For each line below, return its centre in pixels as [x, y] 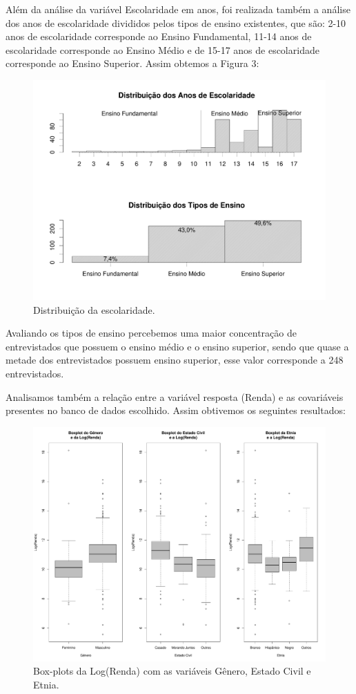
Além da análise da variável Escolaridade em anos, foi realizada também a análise [178, 9]
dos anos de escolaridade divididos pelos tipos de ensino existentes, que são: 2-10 [176, 22]
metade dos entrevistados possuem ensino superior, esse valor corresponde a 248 [175, 360]
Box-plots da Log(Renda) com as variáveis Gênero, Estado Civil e [172, 671]
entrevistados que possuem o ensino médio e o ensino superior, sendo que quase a [177, 346]
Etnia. [46, 685]
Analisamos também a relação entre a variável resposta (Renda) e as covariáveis [175, 396]
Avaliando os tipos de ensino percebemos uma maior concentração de [151, 333]
